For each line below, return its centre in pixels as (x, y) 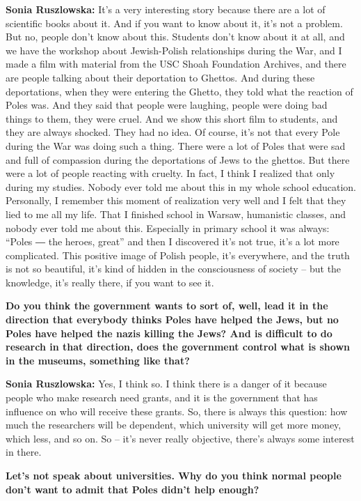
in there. (24, 452)
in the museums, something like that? (98, 360)
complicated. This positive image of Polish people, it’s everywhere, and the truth (178, 255)
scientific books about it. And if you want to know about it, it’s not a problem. (174, 23)
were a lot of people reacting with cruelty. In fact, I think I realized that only (170, 173)
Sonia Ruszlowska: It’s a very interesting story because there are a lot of (166, 9)
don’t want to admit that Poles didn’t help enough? (133, 489)
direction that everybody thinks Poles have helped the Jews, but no (172, 319)
